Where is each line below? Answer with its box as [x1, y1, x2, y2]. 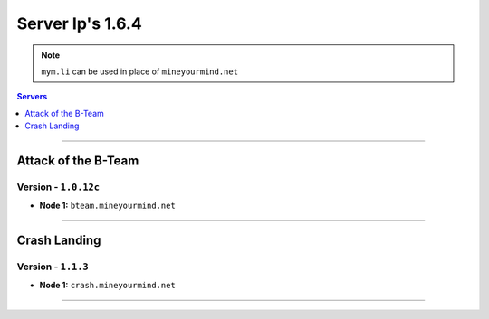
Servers [16, 91, 48, 102]
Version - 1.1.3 [16, 260, 90, 273]
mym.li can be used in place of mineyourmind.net [41, 66, 239, 77]
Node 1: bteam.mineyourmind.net [39, 200, 176, 211]
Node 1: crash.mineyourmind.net [39, 280, 176, 291]
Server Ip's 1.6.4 [16, 14, 142, 33]
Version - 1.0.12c [16, 181, 100, 193]
